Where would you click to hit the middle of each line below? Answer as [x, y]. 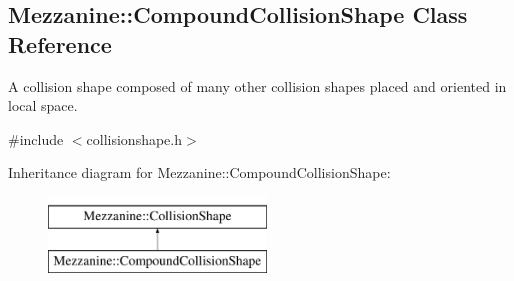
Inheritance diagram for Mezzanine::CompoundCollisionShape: [199, 172]
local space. [43, 105]
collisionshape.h [134, 138]
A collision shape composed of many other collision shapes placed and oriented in [257, 85]
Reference [60, 43]
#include [36, 138]
